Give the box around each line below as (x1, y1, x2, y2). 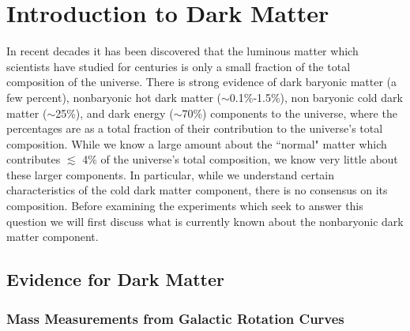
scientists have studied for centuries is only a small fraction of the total (6, 58, 351, 74)
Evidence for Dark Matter (6, 267, 224, 292)
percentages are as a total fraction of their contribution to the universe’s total (6, 120, 383, 137)
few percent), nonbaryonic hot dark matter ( (6, 88, 222, 105)
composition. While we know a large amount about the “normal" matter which (6, 135, 387, 152)
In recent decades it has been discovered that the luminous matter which (6, 43, 359, 59)
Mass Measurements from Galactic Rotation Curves (6, 308, 344, 328)
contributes (6, 151, 61, 167)
